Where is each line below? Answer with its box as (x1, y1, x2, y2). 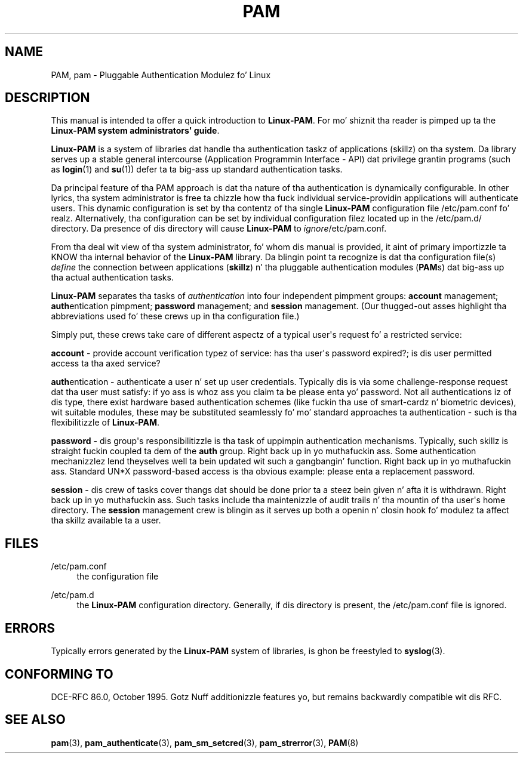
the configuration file (76, 571, 159, 582)
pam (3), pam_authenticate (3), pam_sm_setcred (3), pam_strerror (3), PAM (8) (51, 737, 359, 748)
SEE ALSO (5, 712, 66, 728)
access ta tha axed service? (51, 358, 161, 369)
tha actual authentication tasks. (51, 272, 174, 283)
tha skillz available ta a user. (51, 515, 161, 526)
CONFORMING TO (5, 666, 113, 682)
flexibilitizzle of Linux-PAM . (51, 417, 159, 428)
